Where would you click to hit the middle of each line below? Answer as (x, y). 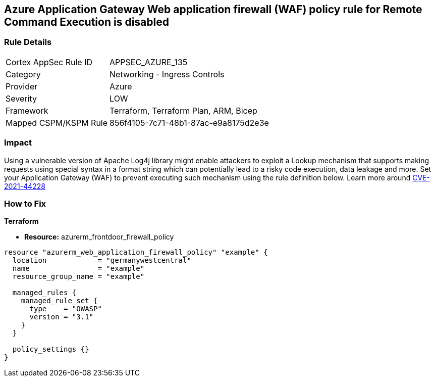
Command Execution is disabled (87, 22)
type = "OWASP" (66, 309)
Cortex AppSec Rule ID (49, 62)
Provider (22, 86)
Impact (18, 143)
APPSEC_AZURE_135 (149, 62)
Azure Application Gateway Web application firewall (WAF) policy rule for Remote (213, 9)
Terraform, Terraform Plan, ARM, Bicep (183, 110)
